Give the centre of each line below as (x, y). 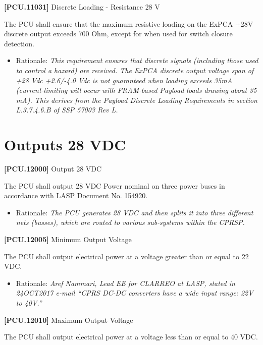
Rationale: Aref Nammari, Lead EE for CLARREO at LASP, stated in (125, 283)
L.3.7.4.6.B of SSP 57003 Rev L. (67, 110)
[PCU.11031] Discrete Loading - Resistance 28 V (82, 7)
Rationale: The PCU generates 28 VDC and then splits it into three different (135, 212)
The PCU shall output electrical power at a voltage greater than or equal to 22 (126, 256)
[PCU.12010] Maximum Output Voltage (69, 320)
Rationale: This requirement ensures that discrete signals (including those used (137, 60)
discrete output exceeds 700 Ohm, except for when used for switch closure (118, 34)
